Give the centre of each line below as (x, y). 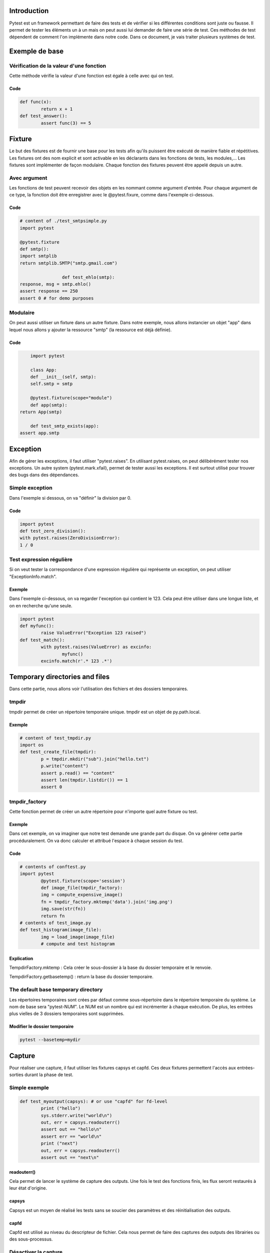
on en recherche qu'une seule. (41, 605)
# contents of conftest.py (53, 867)
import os (32, 745)
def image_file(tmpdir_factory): (82, 888)
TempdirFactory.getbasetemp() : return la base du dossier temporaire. (81, 977)
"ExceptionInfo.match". (33, 576)
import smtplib (38, 256)
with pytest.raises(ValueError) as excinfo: (96, 647)
